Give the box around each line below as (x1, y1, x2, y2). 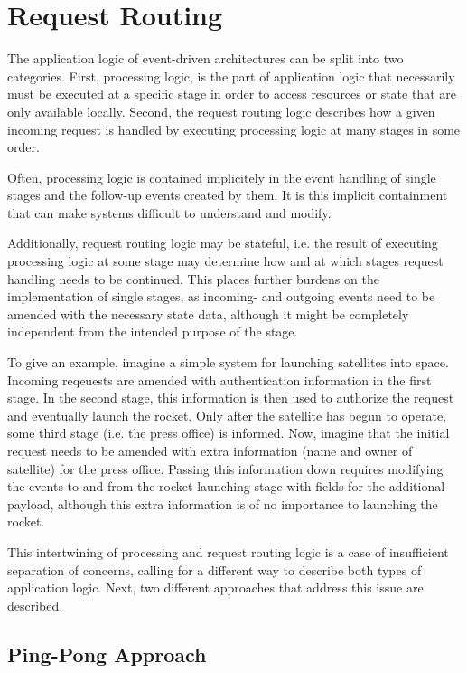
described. (7, 595, 63, 614)
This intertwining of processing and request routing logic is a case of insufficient (7, 542, 449, 561)
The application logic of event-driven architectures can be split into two (7, 49, 404, 68)
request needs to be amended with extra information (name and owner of (7, 441, 413, 460)
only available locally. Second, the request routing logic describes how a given (7, 101, 435, 120)
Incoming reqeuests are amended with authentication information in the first (7, 370, 432, 389)
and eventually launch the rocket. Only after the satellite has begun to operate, (7, 405, 447, 424)
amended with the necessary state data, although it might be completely (7, 304, 409, 323)
